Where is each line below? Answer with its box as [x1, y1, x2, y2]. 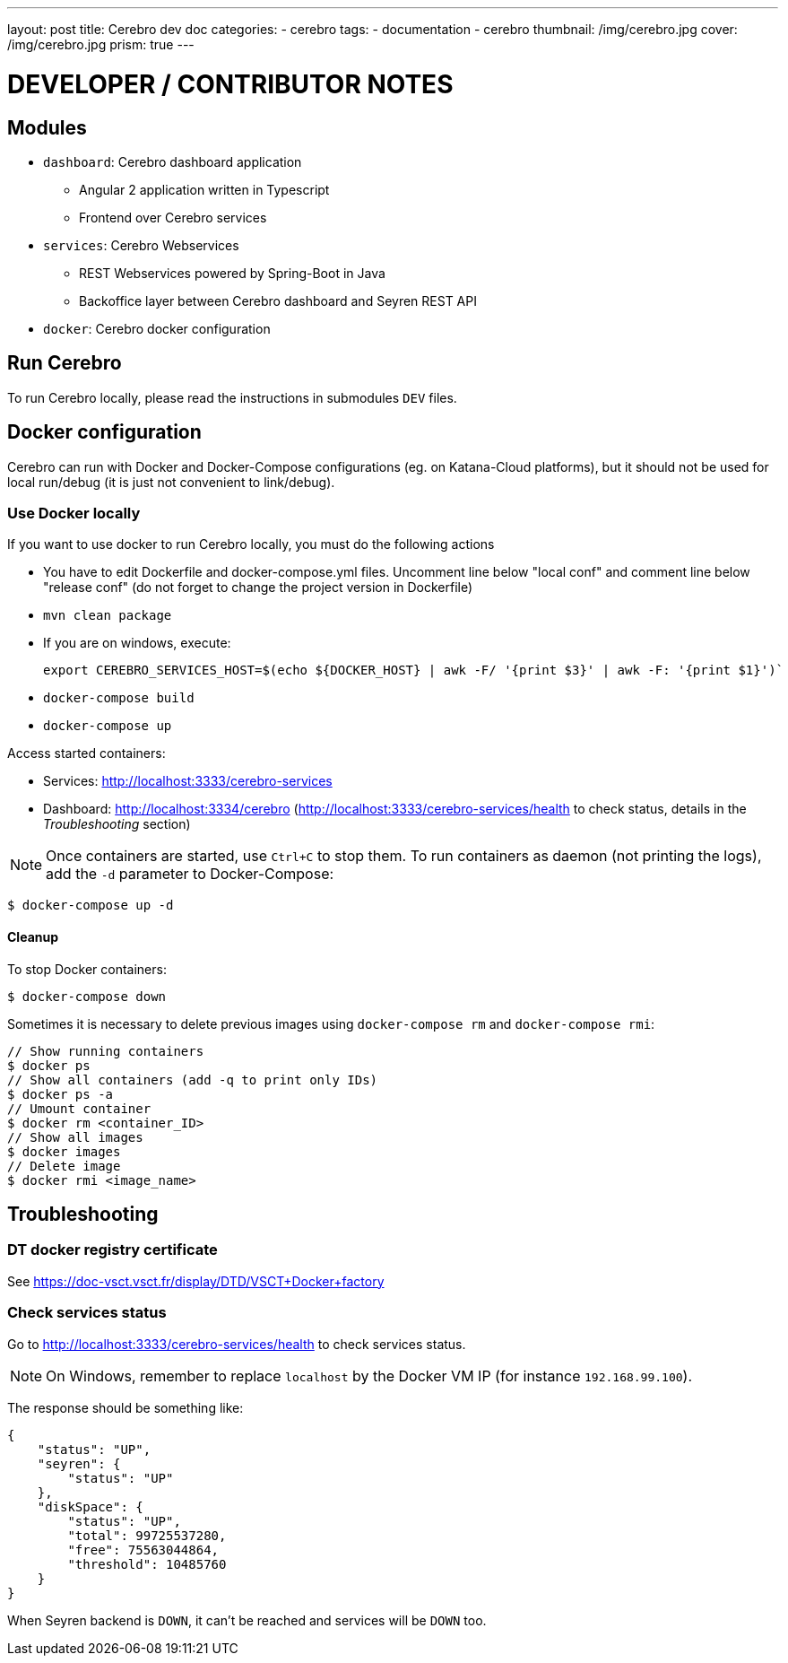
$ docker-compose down [7, 988, 167, 1004]
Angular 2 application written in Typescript [79, 181, 330, 197]
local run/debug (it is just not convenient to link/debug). [7, 474, 335, 490]
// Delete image [7, 1158, 121, 1173]
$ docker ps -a [7, 1086, 114, 1101]
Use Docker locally [7, 503, 141, 522]
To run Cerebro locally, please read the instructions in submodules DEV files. [7, 389, 457, 405]
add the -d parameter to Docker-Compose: [46, 865, 334, 884]
